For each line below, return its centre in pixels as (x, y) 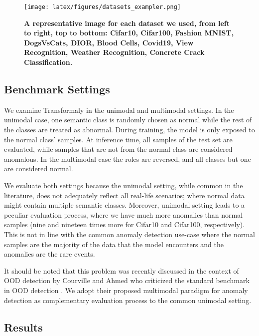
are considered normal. (39, 168)
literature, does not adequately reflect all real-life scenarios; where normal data (124, 195)
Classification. (48, 62)
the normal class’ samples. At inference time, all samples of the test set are (118, 139)
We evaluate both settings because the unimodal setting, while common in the (124, 185)
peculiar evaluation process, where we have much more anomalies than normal (124, 214)
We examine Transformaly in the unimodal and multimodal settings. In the (119, 110)
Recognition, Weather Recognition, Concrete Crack (114, 52)
